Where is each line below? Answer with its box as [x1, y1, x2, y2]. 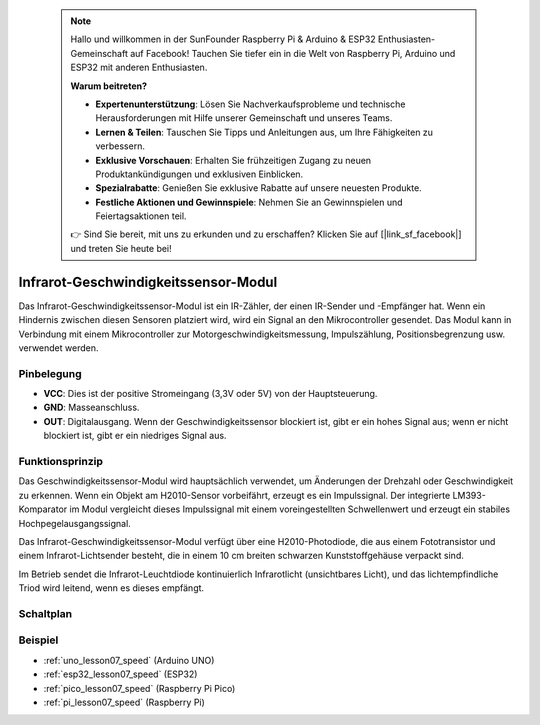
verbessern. [95, 140, 145, 152]
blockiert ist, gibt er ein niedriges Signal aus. [43, 430, 227, 442]
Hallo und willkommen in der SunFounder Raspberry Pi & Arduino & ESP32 [70, 33, 376, 45]
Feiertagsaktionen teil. [95, 210, 187, 222]
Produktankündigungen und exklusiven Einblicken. [95, 168, 304, 180]
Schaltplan [18, 606, 73, 620]
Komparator [18, 503, 68, 515]
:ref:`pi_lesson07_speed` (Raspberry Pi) [43, 696, 205, 708]
